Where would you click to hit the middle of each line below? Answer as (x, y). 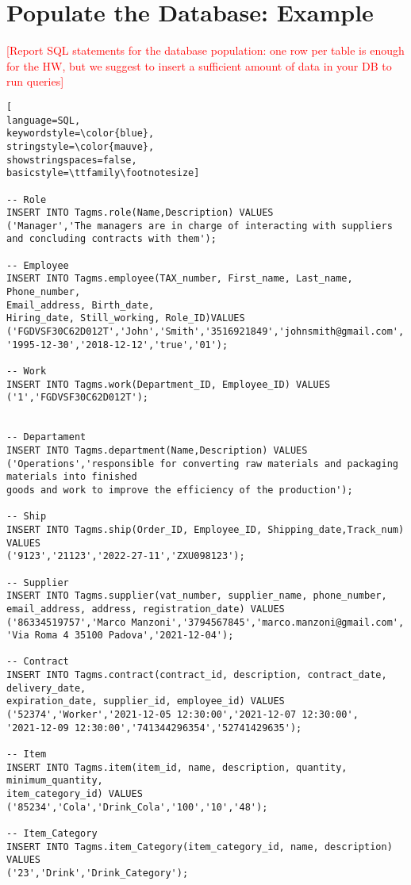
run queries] (35, 81)
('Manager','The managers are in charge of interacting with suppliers (200, 226)
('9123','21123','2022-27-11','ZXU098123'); (126, 556)
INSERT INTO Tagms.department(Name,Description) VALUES (157, 450)
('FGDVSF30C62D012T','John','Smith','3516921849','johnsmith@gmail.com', (205, 332)
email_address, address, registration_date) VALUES (146, 609)
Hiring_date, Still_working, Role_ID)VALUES (126, 318)
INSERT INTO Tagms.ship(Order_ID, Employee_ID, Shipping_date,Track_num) (205, 529)
